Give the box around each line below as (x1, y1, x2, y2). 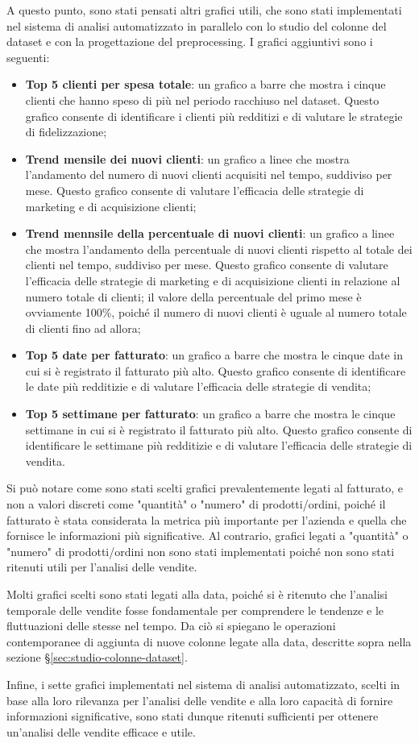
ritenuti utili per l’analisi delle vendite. (6, 558, 197, 575)
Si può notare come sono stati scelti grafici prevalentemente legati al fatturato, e (6, 479, 403, 496)
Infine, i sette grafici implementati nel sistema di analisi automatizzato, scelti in (6, 675, 400, 692)
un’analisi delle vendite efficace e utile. (6, 723, 196, 740)
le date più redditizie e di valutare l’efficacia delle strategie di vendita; (25, 378, 371, 395)
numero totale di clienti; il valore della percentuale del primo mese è (25, 288, 362, 305)
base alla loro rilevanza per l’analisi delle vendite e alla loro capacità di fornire (6, 691, 393, 708)
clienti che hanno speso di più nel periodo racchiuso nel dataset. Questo (25, 91, 380, 108)
